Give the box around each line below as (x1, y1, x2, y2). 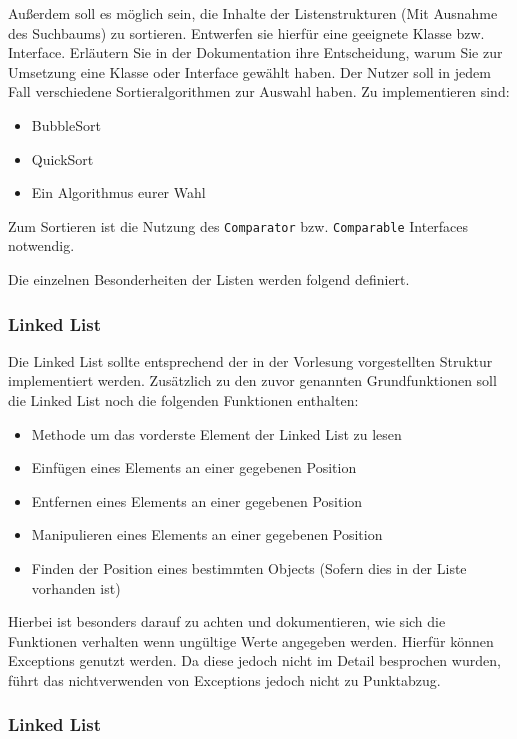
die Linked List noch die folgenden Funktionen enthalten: (8, 390, 359, 410)
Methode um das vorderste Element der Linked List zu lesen (31, 423, 402, 444)
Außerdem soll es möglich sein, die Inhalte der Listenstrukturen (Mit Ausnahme (8, 3, 498, 23)
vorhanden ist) (31, 577, 121, 598)
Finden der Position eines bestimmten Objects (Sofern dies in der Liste (31, 557, 467, 578)
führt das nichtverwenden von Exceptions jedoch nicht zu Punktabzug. (8, 669, 441, 690)
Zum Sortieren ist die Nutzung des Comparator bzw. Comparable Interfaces (8, 215, 469, 236)
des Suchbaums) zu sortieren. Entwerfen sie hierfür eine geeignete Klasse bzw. (8, 22, 485, 43)
